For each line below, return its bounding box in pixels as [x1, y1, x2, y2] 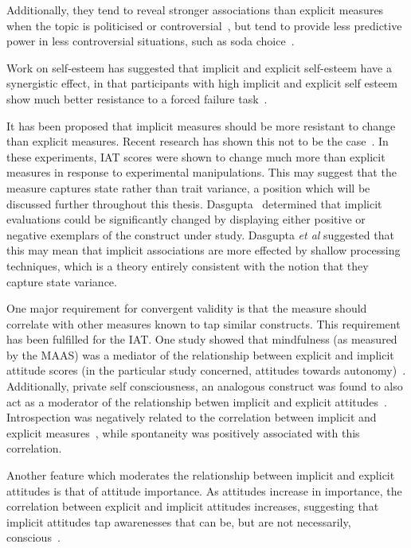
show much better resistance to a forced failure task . [6, 90, 268, 107]
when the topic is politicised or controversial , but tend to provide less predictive [6, 17, 402, 33]
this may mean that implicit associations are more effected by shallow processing [6, 242, 401, 258]
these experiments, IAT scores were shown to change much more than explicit [6, 148, 386, 165]
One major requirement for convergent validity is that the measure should [6, 300, 367, 317]
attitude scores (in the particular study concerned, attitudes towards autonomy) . [6, 362, 406, 379]
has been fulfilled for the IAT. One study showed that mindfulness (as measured [6, 331, 397, 348]
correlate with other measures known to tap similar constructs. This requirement [6, 315, 401, 332]
